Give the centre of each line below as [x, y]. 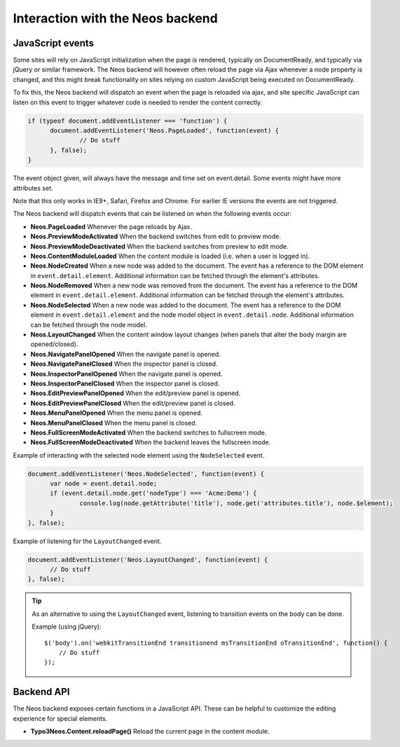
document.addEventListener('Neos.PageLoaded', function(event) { [165, 131]
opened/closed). [54, 344]
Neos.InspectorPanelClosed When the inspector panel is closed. [125, 383]
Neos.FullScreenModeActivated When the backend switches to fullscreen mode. [149, 432]
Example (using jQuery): [67, 626]
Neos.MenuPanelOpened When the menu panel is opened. [117, 413]
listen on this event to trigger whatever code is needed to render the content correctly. [138, 102]
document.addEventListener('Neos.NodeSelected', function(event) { [146, 474]
